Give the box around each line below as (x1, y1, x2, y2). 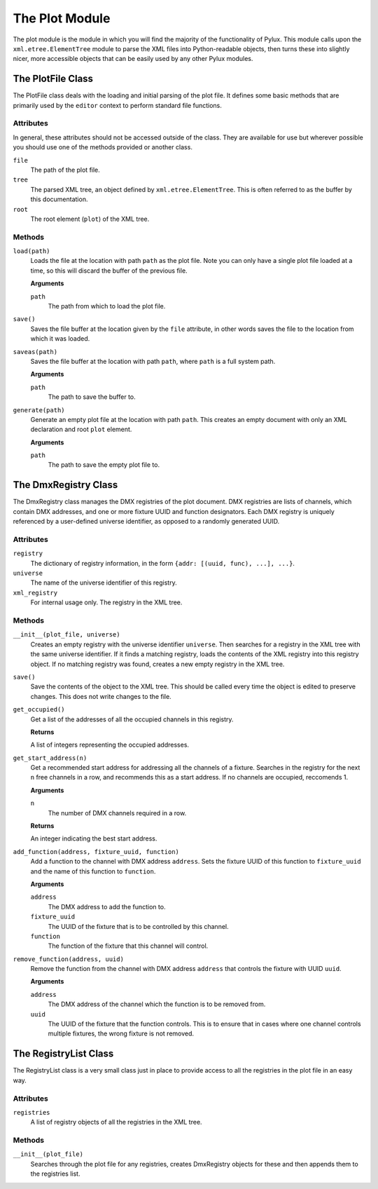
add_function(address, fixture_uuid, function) (13, 848, 180, 855)
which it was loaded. (30, 334, 90, 343)
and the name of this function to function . (30, 867, 156, 876)
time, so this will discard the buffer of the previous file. (30, 266, 188, 275)
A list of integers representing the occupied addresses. (30, 740, 189, 749)
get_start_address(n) (13, 754, 87, 762)
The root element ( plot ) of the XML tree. (30, 215, 150, 223)
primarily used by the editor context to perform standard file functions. (13, 101, 222, 109)
